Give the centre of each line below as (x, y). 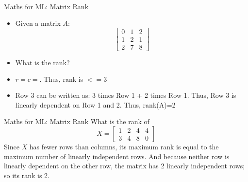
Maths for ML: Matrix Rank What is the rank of (77, 121)
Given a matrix (38, 23)
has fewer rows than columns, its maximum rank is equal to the (124, 147)
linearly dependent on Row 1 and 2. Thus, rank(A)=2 (95, 105)
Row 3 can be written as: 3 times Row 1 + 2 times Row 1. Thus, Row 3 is (126, 95)
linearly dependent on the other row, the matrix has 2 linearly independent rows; (124, 166)
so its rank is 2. (27, 175)
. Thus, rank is (61, 79)
